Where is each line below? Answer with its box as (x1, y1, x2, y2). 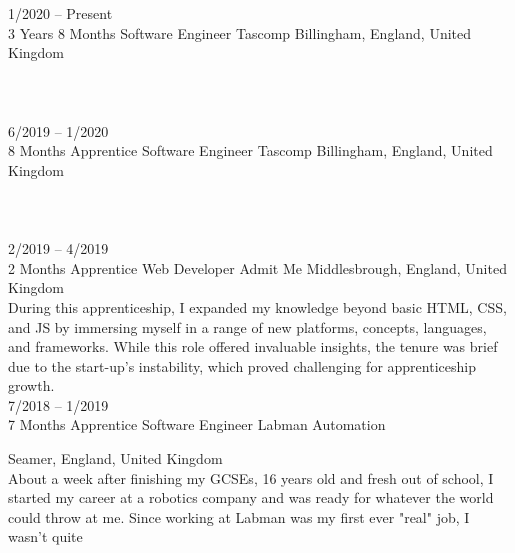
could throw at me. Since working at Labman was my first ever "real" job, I (8, 506, 470, 527)
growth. (8, 375, 55, 396)
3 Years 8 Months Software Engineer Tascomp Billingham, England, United (8, 22, 472, 43)
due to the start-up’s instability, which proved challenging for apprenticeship (8, 355, 476, 376)
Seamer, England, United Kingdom (8, 448, 223, 469)
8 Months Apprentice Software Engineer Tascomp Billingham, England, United (8, 140, 493, 161)
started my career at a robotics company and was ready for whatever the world (8, 487, 494, 508)
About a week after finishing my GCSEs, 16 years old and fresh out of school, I (8, 467, 494, 488)
